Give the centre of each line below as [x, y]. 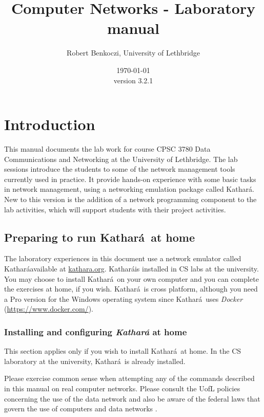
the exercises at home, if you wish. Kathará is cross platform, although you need [131, 289]
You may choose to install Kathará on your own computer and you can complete [131, 278]
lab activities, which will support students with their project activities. [115, 209]
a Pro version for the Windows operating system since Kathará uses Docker [124, 298]
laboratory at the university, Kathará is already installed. [95, 361]
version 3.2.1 [133, 80]
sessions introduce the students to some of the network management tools [120, 169]
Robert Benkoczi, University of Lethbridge [133, 53]
